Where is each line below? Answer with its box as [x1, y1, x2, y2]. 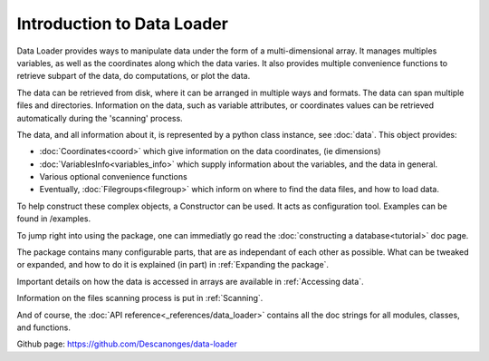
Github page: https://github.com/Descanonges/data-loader [16, 338, 237, 349]
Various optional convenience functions [39, 171, 187, 182]
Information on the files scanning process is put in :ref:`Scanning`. [16, 293, 264, 304]
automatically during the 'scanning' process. [16, 112, 183, 123]
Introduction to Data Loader [16, 14, 228, 34]
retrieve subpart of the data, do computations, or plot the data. [16, 71, 251, 82]
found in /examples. [16, 213, 91, 224]
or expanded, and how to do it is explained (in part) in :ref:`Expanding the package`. [16, 259, 330, 270]
